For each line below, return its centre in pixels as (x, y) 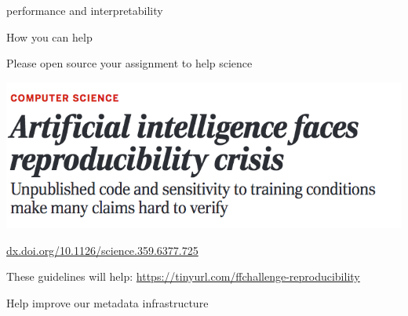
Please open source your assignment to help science (129, 63)
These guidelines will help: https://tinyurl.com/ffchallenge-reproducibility (183, 276)
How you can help (49, 36)
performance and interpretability (85, 10)
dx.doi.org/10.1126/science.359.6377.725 (102, 250)
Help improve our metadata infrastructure (107, 302)
